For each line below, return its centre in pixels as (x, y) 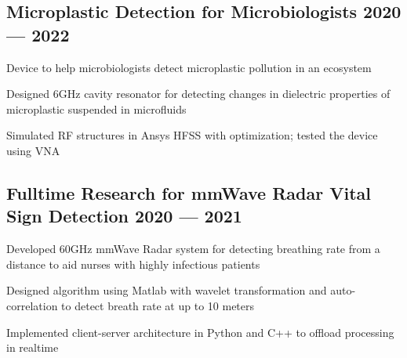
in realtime (33, 347)
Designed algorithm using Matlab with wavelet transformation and (167, 290)
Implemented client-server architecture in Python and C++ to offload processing (200, 332)
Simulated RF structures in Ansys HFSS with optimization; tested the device (192, 135)
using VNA (33, 150)
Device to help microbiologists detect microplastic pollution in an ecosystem (189, 67)
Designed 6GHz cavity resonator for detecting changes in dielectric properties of (198, 94)
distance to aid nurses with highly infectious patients (133, 264)
